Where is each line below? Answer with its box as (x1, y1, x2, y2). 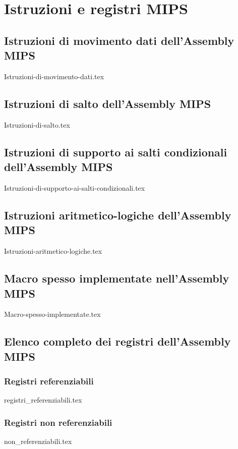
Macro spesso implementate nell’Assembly (4, 270, 229, 286)
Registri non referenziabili (4, 416, 112, 428)
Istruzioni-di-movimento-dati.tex (4, 71, 104, 81)
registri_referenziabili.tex (4, 395, 82, 405)
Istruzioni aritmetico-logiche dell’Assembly (4, 207, 231, 222)
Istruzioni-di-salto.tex (4, 119, 70, 130)
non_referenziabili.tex (4, 436, 72, 446)
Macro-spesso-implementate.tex (4, 309, 101, 319)
